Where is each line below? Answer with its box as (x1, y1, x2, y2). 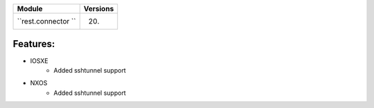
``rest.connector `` (17, 17, 76, 26)
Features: (12, 38, 55, 50)
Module (17, 4, 43, 13)
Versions (83, 4, 114, 13)
